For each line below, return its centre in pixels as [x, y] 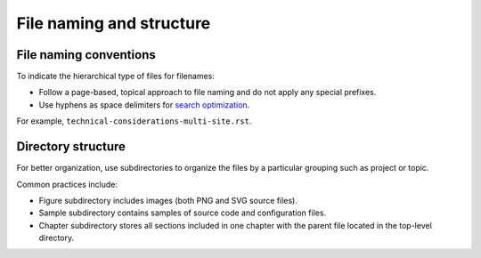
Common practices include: [67, 184]
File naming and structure [114, 23]
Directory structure [71, 147]
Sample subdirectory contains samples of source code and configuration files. [183, 213]
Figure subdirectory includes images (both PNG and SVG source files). [168, 200]
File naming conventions [86, 55]
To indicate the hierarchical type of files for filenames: [116, 77]
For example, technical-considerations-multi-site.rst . [134, 121]
